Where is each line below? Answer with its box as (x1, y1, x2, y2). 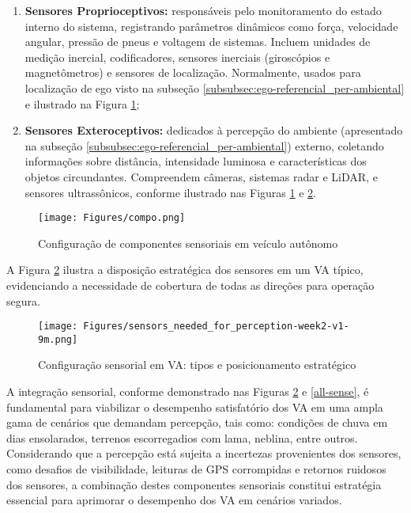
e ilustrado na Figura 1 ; (25, 95, 140, 112)
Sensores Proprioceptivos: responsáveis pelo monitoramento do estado (25, 2, 382, 18)
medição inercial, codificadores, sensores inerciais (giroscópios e (25, 48, 330, 65)
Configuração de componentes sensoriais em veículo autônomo (38, 234, 338, 251)
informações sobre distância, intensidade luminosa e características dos (25, 153, 367, 169)
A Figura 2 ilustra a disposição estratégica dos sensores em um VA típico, (6, 261, 364, 278)
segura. (6, 292, 40, 309)
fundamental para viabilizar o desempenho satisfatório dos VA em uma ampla (6, 398, 383, 415)
